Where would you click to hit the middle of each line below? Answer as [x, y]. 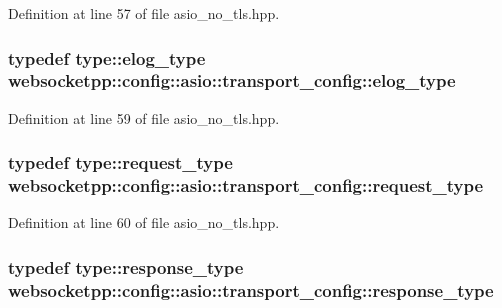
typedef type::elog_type [107, 57]
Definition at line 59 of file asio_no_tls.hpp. [144, 117]
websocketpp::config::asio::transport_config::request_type [246, 185]
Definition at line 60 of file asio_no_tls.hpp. [144, 222]
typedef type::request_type [120, 162]
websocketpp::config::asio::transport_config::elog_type [232, 80]
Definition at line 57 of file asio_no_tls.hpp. [144, 13]
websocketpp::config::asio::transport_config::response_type [251, 289]
